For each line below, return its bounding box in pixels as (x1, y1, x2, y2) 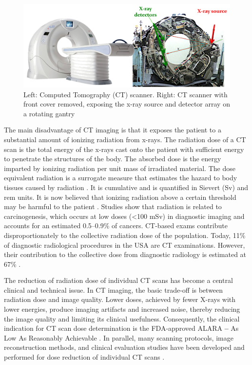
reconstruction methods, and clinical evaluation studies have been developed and (4, 342, 245, 352)
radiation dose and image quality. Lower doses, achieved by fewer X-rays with (4, 294, 236, 304)
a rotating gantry (23, 108, 75, 118)
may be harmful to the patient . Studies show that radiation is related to (4, 201, 222, 212)
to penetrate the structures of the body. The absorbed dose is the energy (4, 153, 221, 164)
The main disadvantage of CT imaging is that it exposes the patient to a (4, 125, 221, 135)
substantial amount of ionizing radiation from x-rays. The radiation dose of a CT (4, 134, 246, 144)
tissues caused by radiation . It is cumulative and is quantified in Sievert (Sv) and (4, 182, 249, 192)
